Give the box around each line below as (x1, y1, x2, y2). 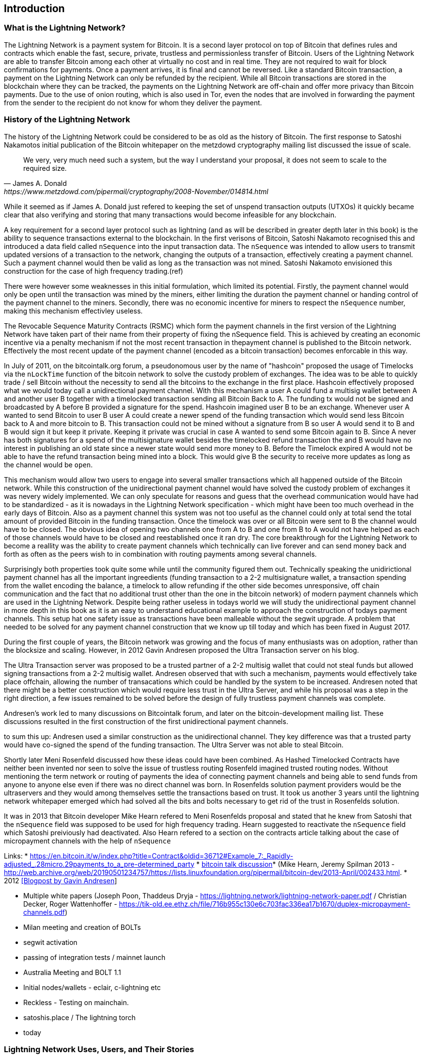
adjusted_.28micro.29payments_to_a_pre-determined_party (4, 860, 195, 868)
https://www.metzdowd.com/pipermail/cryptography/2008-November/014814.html (4, 187, 268, 196)
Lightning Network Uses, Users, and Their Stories (4, 1044, 194, 1054)
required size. (23, 164, 67, 172)
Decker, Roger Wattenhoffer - (23, 899, 117, 908)
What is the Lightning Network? (4, 23, 126, 33)
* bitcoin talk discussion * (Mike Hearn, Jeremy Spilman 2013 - (196, 860, 395, 868)
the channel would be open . (4, 460, 93, 469)
